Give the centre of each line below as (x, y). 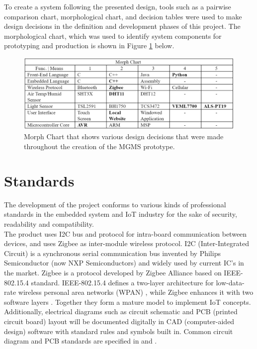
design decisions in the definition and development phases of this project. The (122, 26)
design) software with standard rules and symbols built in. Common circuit (119, 331)
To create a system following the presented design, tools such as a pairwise (118, 6)
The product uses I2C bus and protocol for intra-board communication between (126, 233)
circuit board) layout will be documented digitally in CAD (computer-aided (119, 321)
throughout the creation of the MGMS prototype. (99, 146)
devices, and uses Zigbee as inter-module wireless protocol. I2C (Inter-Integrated (127, 243)
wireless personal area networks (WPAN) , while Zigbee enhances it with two (136, 292)
